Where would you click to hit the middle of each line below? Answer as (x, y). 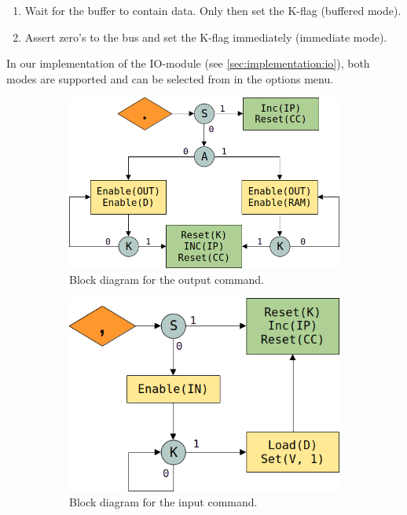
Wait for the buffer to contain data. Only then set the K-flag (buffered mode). (213, 10)
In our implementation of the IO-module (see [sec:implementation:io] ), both (188, 63)
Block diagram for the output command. (167, 279)
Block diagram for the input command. (163, 502)
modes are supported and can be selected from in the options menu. (170, 78)
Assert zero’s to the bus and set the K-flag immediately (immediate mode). (206, 37)
